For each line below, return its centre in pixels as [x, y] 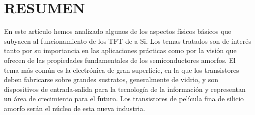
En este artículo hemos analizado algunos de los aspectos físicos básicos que [118, 31]
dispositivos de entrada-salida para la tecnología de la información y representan [125, 89]
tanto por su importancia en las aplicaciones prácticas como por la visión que [120, 50]
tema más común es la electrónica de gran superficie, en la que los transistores [122, 70]
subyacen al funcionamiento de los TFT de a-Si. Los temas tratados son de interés [128, 41]
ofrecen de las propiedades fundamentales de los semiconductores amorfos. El [120, 60]
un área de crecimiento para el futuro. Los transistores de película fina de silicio [124, 99]
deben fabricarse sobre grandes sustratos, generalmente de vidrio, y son [111, 79]
